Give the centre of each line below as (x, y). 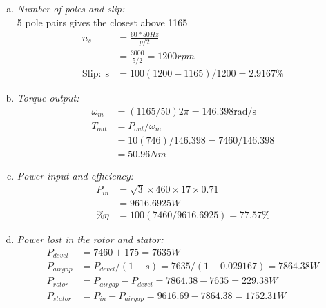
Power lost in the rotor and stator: (90, 239)
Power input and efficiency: (75, 175)
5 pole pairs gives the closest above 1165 (102, 22)
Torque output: (48, 97)
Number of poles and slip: (71, 8)
